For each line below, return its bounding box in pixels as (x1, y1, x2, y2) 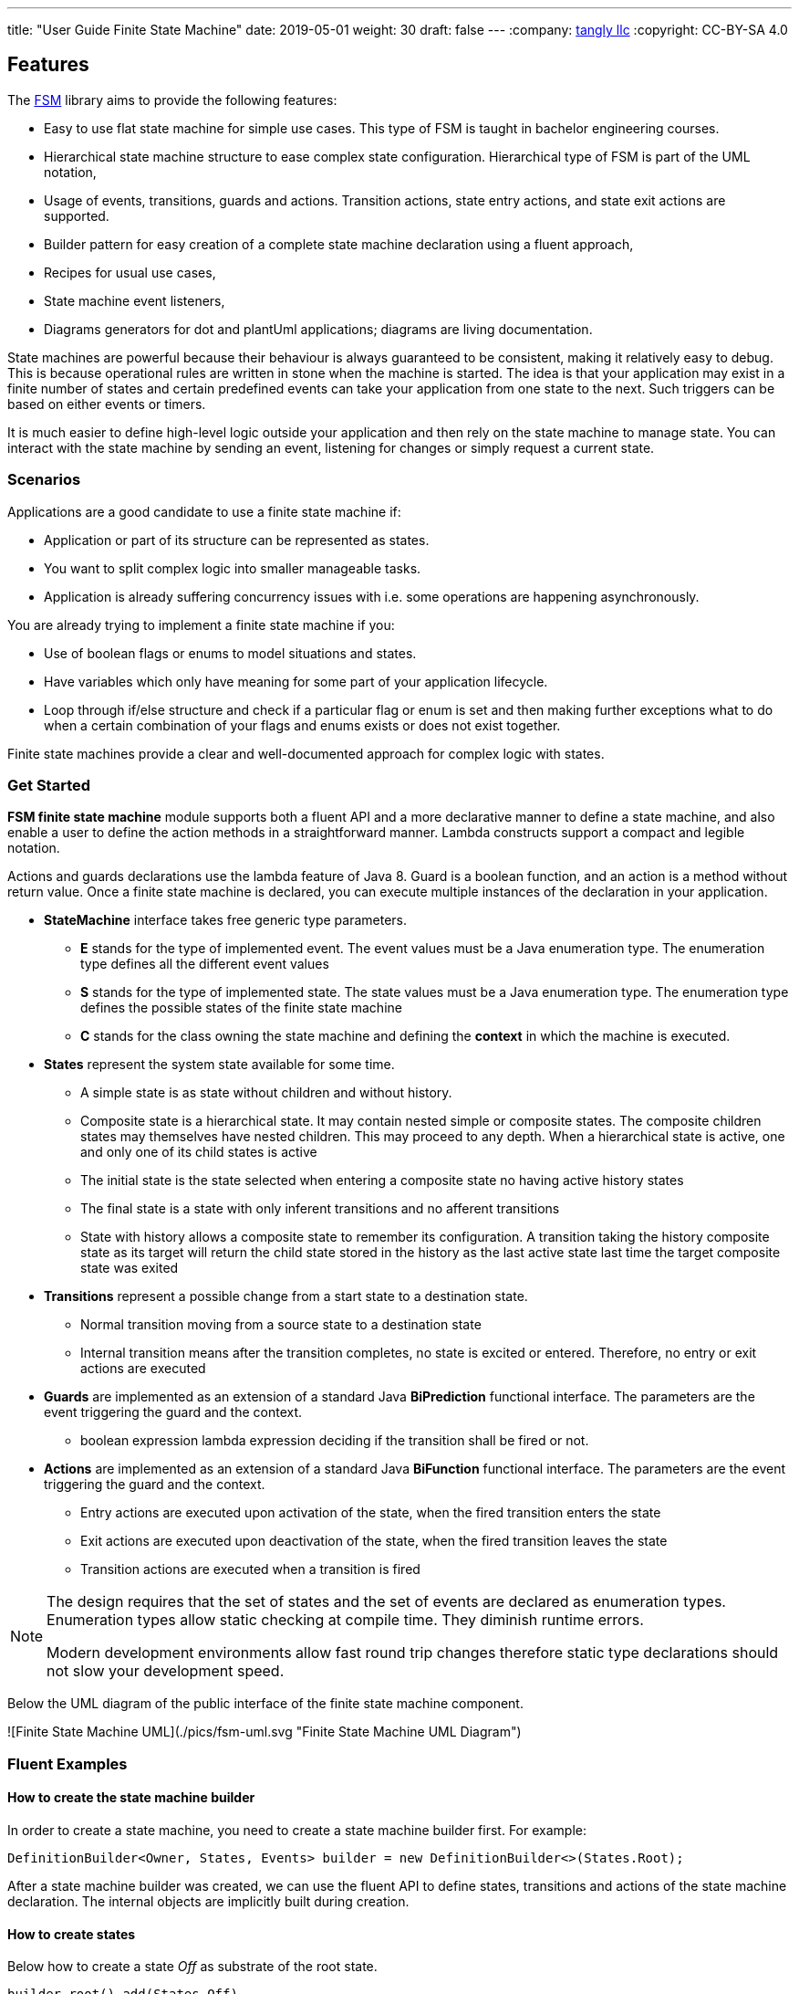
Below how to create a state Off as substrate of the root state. (7, 1958, 378, 1975)
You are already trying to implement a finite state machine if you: (7, 616, 395, 633)
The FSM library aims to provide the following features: (7, 91, 337, 108)
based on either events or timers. (7, 395, 206, 412)
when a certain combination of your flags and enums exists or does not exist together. (44, 717, 561, 733)
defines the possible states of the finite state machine (80, 1000, 402, 1016)
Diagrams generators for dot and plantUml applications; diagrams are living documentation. (44, 320, 593, 337)
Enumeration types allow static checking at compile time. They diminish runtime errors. (47, 1611, 644, 1630)
